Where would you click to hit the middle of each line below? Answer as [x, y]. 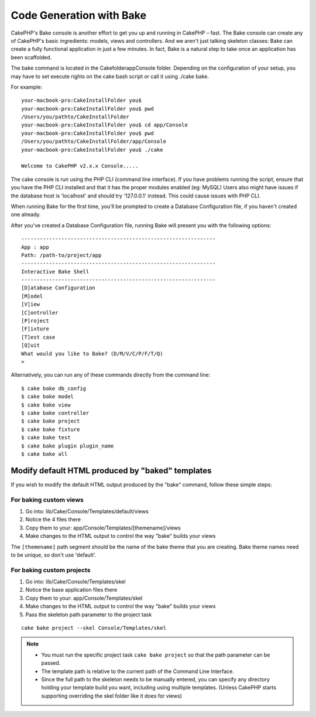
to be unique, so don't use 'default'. [54, 555]
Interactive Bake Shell [55, 272]
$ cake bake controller [55, 413]
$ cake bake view [46, 405]
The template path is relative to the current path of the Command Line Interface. [138, 671]
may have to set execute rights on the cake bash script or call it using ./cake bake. [110, 76]
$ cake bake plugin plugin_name [68, 446]
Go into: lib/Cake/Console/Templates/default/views [87, 511]
